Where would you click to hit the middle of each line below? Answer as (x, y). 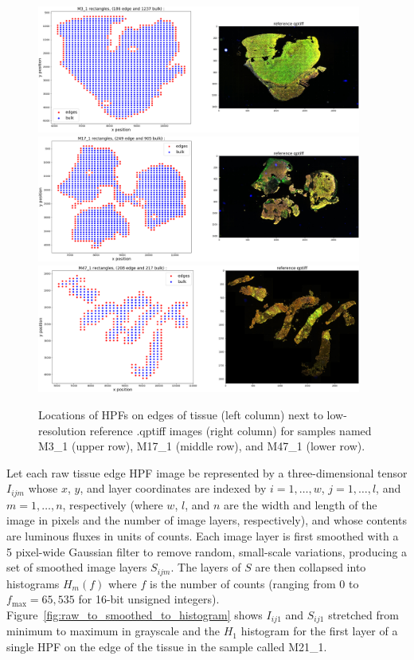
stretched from (363, 614)
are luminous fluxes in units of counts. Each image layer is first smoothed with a (203, 535)
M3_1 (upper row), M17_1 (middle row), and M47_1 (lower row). (202, 446)
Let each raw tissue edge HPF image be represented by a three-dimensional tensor (207, 472)
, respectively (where (113, 504)
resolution (62, 430)
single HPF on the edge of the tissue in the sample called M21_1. (167, 646)
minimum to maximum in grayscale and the (113, 631)
